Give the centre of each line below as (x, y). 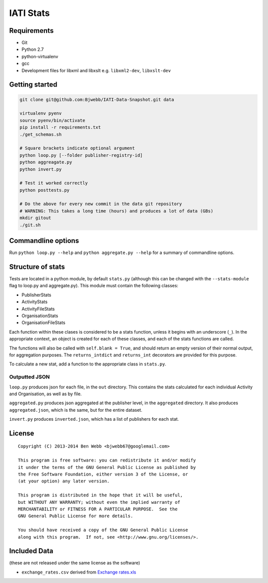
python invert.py (41, 169)
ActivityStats (34, 302)
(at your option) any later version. (64, 481)
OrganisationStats (40, 316)
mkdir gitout (35, 218)
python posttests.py (44, 190)
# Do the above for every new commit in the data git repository (101, 204)
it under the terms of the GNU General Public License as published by (107, 467)
